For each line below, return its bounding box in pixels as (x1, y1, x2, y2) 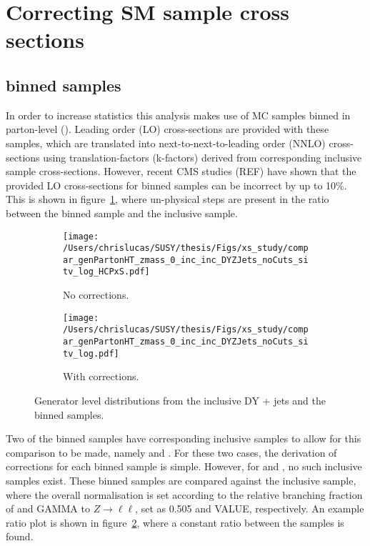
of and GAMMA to (6, 501, 90, 516)
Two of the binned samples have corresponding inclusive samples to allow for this (6, 431, 361, 446)
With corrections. (63, 369, 139, 384)
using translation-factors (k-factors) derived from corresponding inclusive (43, 149, 362, 164)
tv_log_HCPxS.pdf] (63, 267, 150, 277)
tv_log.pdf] (63, 348, 119, 359)
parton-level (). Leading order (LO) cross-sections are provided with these (6, 121, 329, 136)
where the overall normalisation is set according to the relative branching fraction (6, 487, 363, 502)
